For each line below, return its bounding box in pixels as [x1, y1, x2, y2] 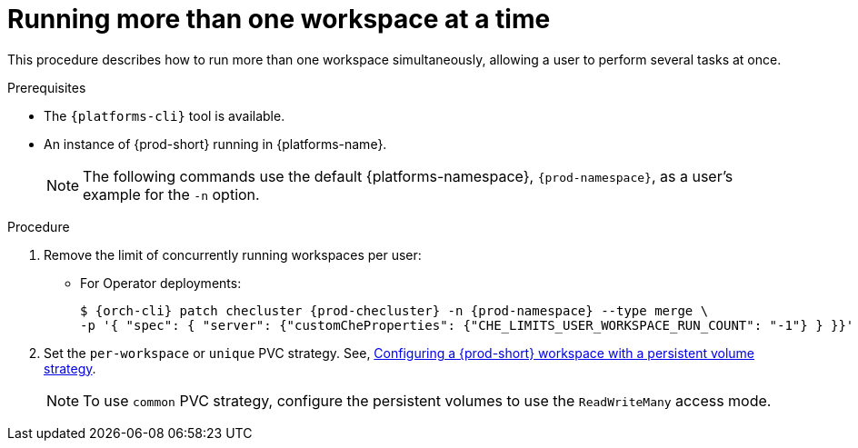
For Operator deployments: [80, 274, 242, 291]
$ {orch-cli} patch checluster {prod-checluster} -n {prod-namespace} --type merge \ [80, 303, 709, 318]
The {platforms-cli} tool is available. [44, 107, 285, 124]
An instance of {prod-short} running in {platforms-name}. [44, 135, 387, 152]
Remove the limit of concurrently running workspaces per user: [44, 246, 422, 263]
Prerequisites [7, 79, 86, 95]
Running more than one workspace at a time [7, 4, 551, 35]
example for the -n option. [83, 184, 260, 204]
